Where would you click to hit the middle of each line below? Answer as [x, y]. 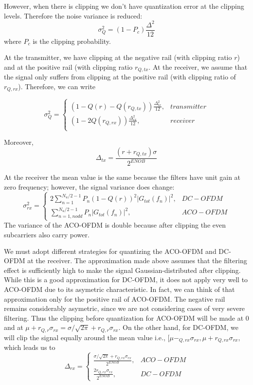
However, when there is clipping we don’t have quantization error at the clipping [124, 6]
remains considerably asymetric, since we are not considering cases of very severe [125, 308]
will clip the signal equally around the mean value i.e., [85, 337]
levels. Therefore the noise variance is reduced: [73, 15]
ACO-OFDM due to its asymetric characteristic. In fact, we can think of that [119, 289]
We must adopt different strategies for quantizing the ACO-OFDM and [110, 251]
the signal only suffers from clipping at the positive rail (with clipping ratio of [120, 77]
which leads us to [30, 347]
